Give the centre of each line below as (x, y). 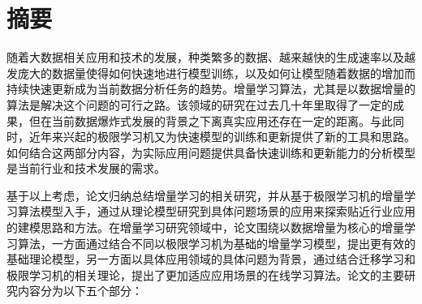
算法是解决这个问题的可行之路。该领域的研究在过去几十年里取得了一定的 (200, 104)
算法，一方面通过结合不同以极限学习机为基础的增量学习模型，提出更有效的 (216, 243)
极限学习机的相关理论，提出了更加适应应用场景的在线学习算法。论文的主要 (205, 274)
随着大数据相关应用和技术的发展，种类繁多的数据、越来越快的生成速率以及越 (211, 57)
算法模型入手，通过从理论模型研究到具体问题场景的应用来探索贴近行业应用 (216, 211)
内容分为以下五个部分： (80, 291)
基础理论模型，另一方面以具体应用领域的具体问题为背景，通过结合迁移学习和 (211, 259)
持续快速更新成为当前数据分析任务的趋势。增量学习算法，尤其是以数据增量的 (211, 89)
